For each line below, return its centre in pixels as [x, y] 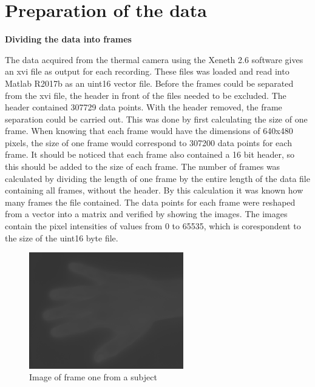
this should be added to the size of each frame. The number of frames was [143, 167]
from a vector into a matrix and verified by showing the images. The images [146, 214]
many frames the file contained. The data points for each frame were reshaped [150, 202]
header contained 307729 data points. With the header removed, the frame [144, 107]
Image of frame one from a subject [93, 377]
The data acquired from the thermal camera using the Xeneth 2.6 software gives [154, 59]
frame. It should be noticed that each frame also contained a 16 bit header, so [150, 154]
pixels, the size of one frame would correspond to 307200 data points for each [148, 142]
